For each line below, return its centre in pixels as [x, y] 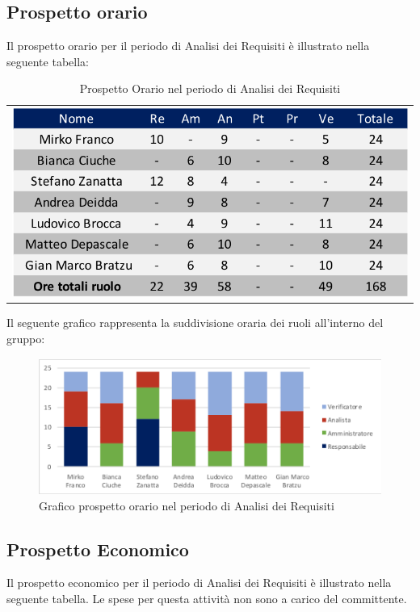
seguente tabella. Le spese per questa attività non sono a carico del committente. [207, 599]
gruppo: [26, 338]
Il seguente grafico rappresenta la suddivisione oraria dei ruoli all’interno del [195, 323]
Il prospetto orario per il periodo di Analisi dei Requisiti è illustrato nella [188, 46]
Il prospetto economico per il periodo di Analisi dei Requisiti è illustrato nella [199, 583]
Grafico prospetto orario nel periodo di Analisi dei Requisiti [187, 505]
